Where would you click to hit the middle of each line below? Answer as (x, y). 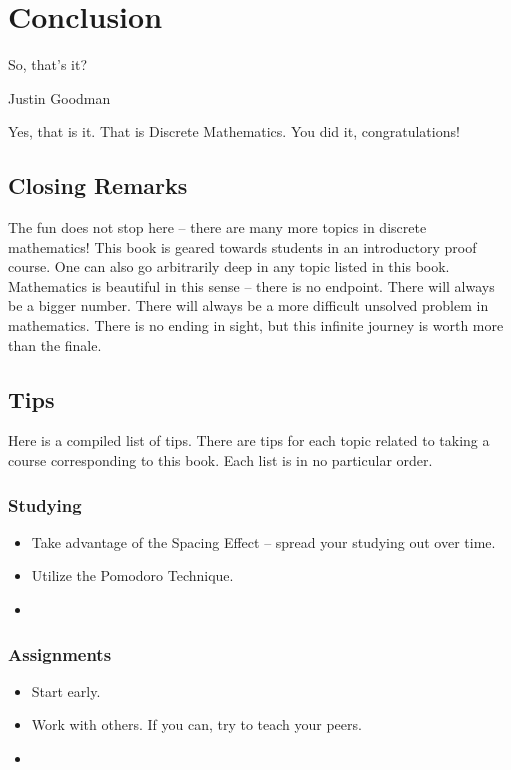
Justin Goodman (59, 97)
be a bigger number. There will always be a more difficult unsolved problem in (248, 305)
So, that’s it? (48, 64)
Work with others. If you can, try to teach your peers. (196, 724)
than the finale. (55, 344)
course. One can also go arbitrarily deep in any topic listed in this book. (229, 266)
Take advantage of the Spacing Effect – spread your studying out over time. (263, 541)
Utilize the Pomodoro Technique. (132, 575)
